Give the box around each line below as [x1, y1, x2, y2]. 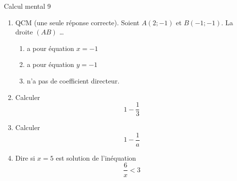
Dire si [15, 152, 35, 163]
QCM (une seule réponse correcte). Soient [15, 17, 140, 27]
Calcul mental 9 [4, 1, 51, 11]
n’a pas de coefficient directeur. [27, 75, 120, 85]
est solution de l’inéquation [56, 152, 136, 163]
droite [15, 27, 33, 37]
